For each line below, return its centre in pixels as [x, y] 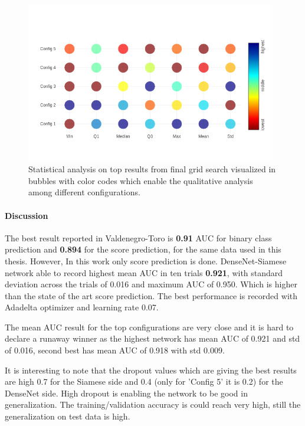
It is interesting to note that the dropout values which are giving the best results [151, 370]
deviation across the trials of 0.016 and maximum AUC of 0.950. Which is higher [151, 284]
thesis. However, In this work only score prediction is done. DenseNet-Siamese [146, 260]
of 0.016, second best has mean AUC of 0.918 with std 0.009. [115, 350]
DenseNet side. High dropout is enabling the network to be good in [126, 393]
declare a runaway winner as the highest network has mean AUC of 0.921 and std [152, 338]
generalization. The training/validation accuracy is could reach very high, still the [153, 404]
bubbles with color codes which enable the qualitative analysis [141, 180]
